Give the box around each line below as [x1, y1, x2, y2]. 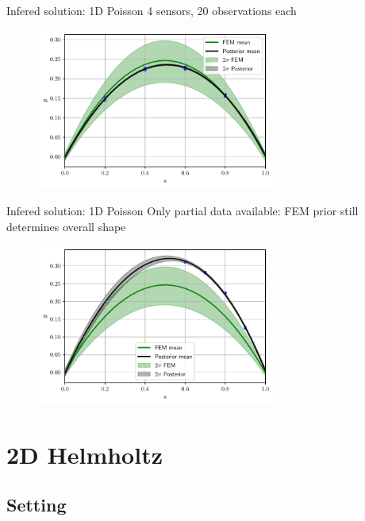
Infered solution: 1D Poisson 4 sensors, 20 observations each [6, 2, 297, 18]
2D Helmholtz [6, 438, 163, 470]
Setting [6, 492, 67, 517]
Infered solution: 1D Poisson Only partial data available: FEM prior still [6, 202, 359, 218]
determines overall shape [6, 218, 126, 234]
